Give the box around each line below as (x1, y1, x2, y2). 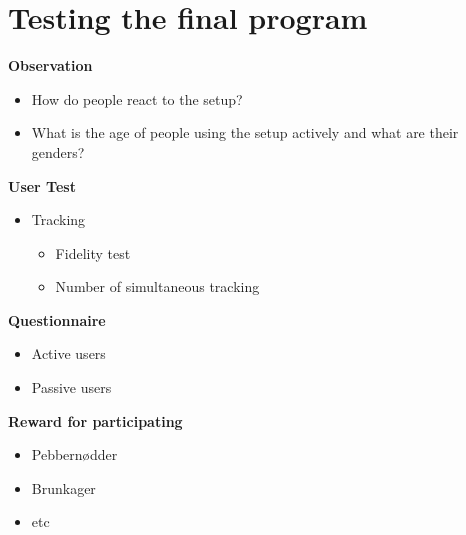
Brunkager (31, 477, 96, 498)
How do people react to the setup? (31, 88, 243, 109)
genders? (31, 141, 85, 162)
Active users (31, 343, 106, 364)
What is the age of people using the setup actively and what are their (31, 122, 459, 143)
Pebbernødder (31, 444, 118, 465)
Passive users (31, 377, 112, 398)
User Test (8, 175, 76, 196)
